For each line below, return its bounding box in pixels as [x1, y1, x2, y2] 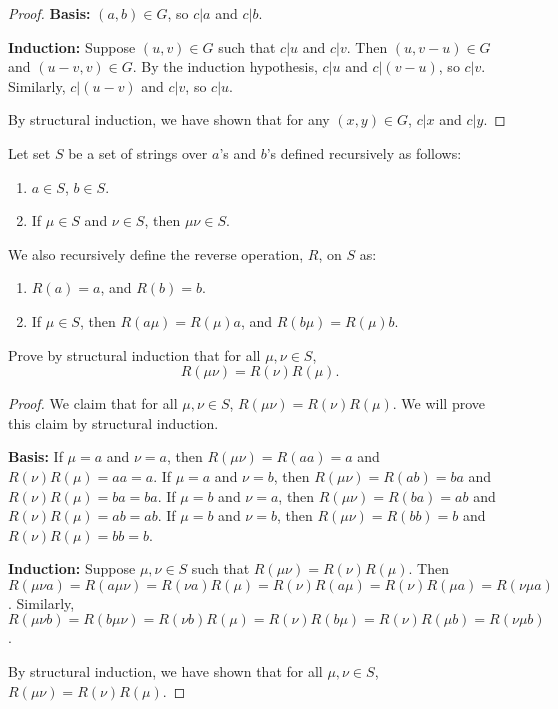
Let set [8, 142, 51, 163]
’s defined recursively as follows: [266, 142, 462, 163]
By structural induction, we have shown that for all [8, 661, 323, 682]
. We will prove [392, 393, 486, 414]
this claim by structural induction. [8, 412, 219, 433]
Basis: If [8, 446, 63, 467]
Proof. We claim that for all [8, 393, 178, 414]
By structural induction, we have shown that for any [8, 109, 330, 130]
